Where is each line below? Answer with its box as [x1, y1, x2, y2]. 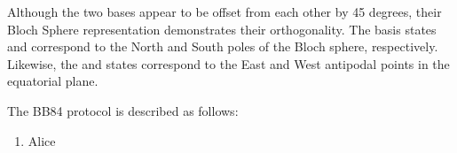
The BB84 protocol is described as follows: [7, 101, 239, 119]
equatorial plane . [7, 72, 98, 90]
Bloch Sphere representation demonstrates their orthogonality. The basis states [7, 19, 437, 38]
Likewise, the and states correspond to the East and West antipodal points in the [7, 54, 450, 73]
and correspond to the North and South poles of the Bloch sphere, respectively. [7, 37, 438, 56]
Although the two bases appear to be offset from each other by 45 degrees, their [7, 3, 442, 20]
